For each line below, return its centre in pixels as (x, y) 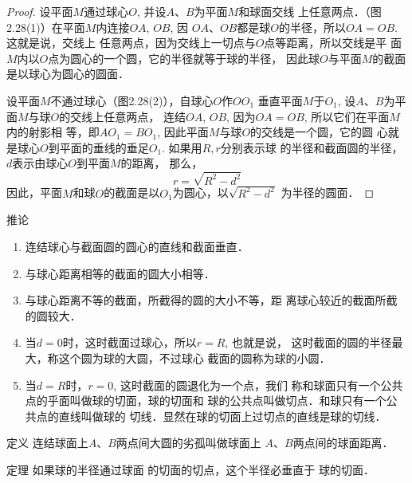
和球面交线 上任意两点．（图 (310, 11)
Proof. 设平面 (40, 11)
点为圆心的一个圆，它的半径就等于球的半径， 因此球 (184, 58)
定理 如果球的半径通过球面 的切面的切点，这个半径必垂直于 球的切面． (190, 469)
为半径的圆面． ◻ (328, 192)
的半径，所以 (312, 27)
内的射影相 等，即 (53, 132)
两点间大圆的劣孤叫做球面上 (188, 443)
